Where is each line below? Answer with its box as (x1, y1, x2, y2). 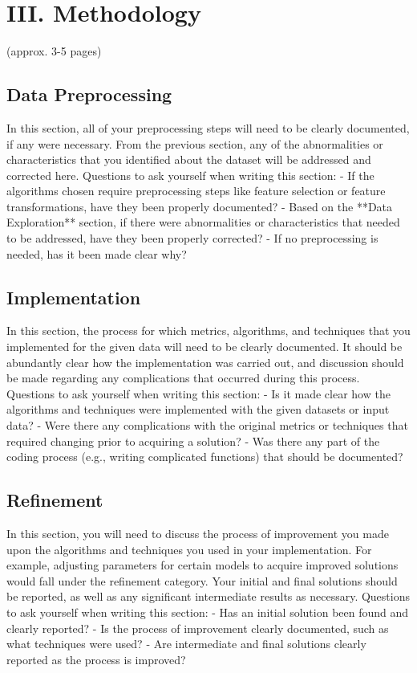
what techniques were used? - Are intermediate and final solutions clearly (6, 635, 366, 652)
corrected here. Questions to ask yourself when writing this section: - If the (6, 166, 374, 183)
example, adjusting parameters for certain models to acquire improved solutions (6, 557, 399, 573)
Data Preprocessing (6, 82, 172, 107)
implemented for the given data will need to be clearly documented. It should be (6, 338, 403, 355)
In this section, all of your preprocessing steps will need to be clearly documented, (6, 119, 410, 136)
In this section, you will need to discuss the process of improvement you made (6, 525, 389, 542)
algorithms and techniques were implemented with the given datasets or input (6, 401, 390, 418)
